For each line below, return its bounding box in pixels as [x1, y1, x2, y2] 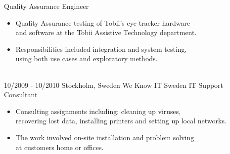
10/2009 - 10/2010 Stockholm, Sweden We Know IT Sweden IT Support [4, 79, 224, 90]
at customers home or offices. [15, 142, 104, 152]
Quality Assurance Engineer [4, 1, 89, 11]
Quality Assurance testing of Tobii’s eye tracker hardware [15, 17, 190, 28]
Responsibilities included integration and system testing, [15, 43, 187, 54]
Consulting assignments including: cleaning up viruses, [15, 106, 181, 116]
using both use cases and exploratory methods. [15, 53, 158, 64]
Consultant [4, 89, 38, 100]
